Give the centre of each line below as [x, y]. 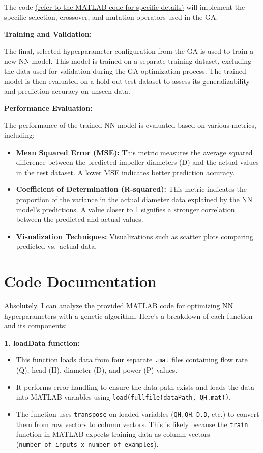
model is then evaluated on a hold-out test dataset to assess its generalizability [127, 81]
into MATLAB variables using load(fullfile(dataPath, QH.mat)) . [123, 397]
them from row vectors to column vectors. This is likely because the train [132, 424]
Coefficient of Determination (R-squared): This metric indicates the [131, 189]
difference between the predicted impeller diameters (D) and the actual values [137, 162]
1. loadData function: [42, 342]
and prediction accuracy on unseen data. [67, 91]
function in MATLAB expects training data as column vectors [113, 434]
